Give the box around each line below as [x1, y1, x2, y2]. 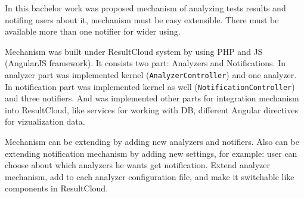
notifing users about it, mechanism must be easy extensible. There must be [5, 13, 279, 26]
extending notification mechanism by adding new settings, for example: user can [5, 147, 297, 159]
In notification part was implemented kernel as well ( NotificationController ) [5, 80, 295, 92]
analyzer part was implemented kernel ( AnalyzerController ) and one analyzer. [5, 68, 297, 81]
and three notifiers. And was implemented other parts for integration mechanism [5, 92, 299, 104]
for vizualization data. [5, 115, 85, 128]
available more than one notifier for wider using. [5, 25, 181, 38]
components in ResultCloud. [5, 182, 108, 194]
